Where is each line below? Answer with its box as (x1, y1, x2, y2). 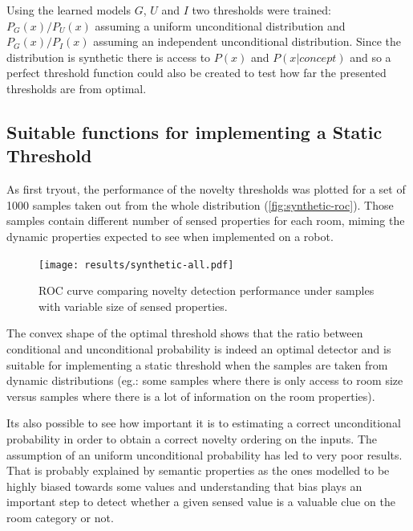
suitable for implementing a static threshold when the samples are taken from (6, 356, 388, 373)
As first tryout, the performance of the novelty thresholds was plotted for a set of (6, 181, 406, 198)
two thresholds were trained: (192, 2, 331, 18)
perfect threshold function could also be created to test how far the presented (6, 64, 387, 81)
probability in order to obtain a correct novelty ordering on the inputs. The (6, 430, 378, 447)
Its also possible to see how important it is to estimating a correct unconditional (6, 415, 401, 431)
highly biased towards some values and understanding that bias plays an (6, 477, 362, 494)
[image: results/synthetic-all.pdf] (38, 259, 234, 271)
